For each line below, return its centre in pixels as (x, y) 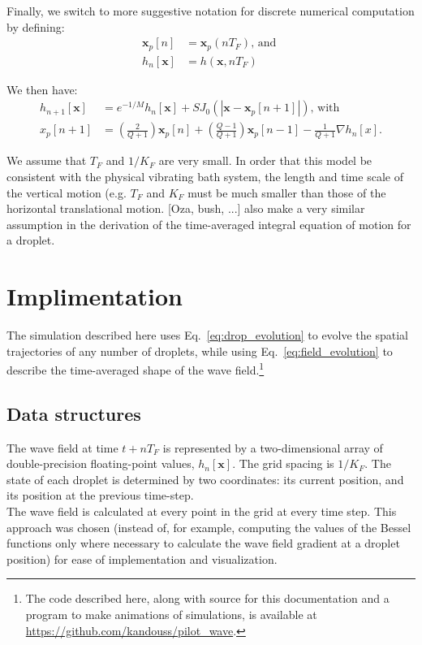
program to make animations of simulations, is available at (171, 615)
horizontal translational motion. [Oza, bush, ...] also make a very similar (186, 208)
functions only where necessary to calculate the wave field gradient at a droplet (203, 543)
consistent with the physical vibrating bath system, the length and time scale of (205, 176)
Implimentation (95, 296)
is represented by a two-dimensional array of (273, 447)
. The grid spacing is (283, 463)
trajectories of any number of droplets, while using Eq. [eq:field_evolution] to (200, 351)
